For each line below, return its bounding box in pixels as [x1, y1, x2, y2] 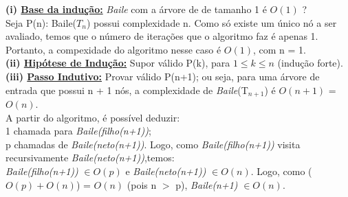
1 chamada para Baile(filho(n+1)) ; [6, 124, 151, 138]
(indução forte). [277, 56, 343, 70]
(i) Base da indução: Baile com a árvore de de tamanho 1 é [6, 2, 267, 16]
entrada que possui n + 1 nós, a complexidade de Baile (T [6, 82, 248, 97]
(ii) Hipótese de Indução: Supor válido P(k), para [6, 56, 230, 70]
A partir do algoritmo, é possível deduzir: [6, 110, 180, 124]
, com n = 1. [252, 42, 306, 56]
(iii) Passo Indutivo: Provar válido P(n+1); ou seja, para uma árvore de [6, 69, 320, 83]
